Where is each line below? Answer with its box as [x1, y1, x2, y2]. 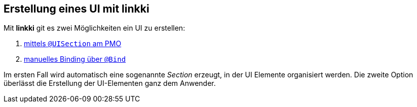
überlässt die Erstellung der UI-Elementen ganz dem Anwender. [4, 79, 216, 88]
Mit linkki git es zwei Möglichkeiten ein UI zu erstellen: [4, 24, 185, 33]
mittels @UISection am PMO [24, 39, 122, 48]
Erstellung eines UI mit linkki [4, 3, 149, 15]
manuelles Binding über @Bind [24, 55, 126, 64]
